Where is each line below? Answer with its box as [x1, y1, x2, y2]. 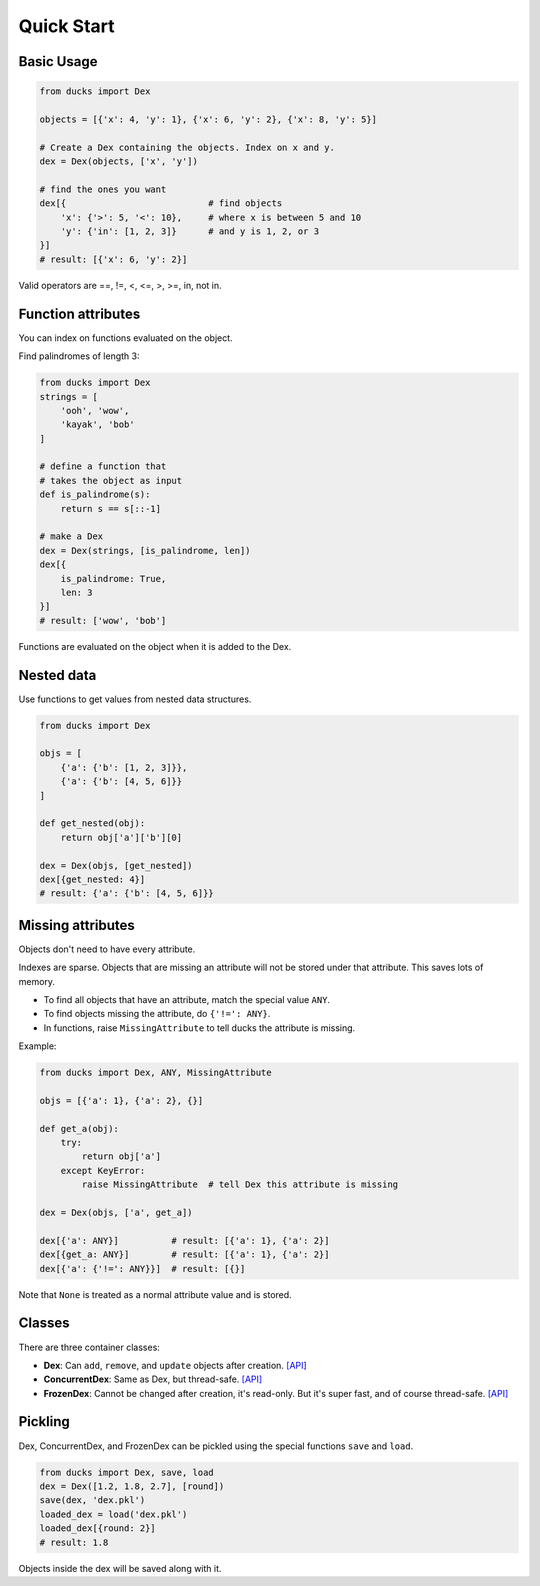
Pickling [18, 1413, 70, 1430]
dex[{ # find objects [39, 198, 283, 209]
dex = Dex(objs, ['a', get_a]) [39, 1207, 194, 1219]
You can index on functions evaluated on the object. [18, 331, 234, 344]
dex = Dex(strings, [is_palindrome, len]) [39, 545, 251, 556]
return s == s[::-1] [60, 503, 162, 514]
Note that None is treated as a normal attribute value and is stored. [18, 1288, 292, 1300]
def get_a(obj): [39, 1123, 120, 1134]
